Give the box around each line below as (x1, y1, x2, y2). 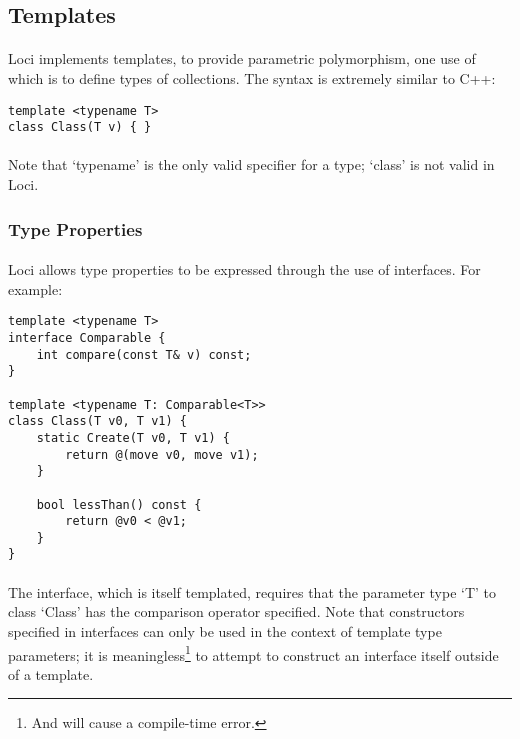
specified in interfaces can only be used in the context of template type (8, 620, 442, 641)
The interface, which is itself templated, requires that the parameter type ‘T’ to (8, 581, 497, 602)
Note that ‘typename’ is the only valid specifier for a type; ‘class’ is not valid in (8, 154, 495, 175)
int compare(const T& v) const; (36, 347, 252, 362)
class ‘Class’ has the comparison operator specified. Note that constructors (8, 601, 465, 622)
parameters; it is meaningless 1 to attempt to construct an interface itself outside (8, 641, 499, 665)
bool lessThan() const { (36, 497, 202, 512)
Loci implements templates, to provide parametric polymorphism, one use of (8, 48, 476, 69)
